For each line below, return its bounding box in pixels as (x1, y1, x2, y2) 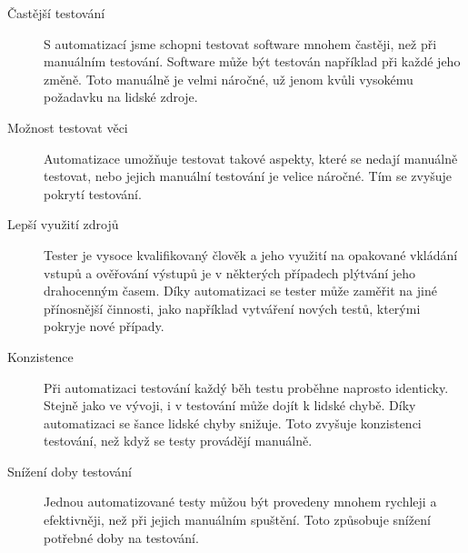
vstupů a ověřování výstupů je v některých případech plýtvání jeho (44, 263, 416, 282)
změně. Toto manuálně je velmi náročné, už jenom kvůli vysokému (44, 69, 413, 88)
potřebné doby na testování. (44, 528, 199, 547)
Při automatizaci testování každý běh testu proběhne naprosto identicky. (44, 377, 449, 397)
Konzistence (7, 347, 74, 366)
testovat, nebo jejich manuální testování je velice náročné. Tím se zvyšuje (44, 166, 453, 186)
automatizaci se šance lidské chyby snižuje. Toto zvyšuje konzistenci (44, 413, 422, 432)
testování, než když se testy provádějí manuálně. (44, 431, 313, 450)
